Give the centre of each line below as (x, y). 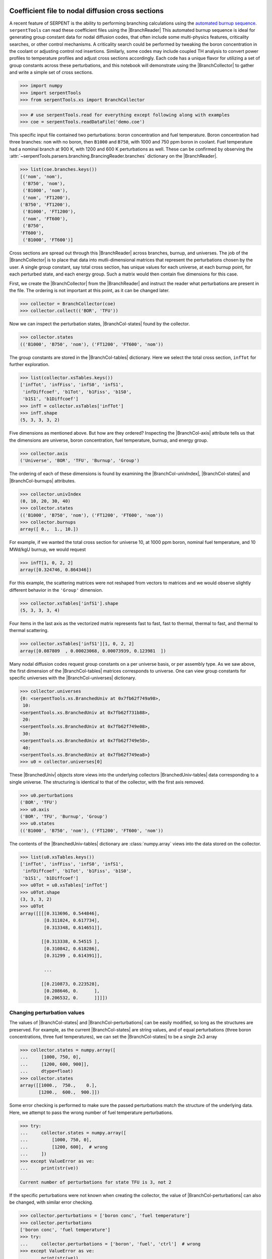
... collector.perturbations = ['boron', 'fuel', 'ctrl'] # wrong (110, 1244)
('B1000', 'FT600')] (48, 240)
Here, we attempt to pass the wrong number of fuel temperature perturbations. (91, 1112)
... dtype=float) (47, 1071)
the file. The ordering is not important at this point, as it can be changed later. (89, 290)
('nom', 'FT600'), (45, 219)
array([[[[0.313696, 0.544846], (60, 913)
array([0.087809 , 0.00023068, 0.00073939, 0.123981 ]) (93, 651)
